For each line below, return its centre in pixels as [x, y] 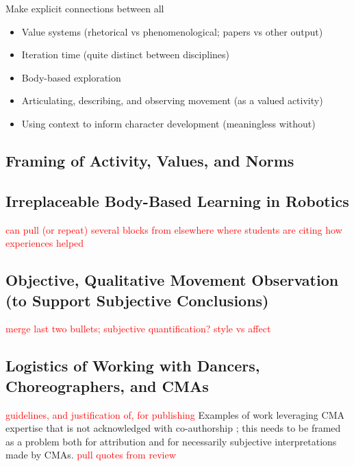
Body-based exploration [71, 77]
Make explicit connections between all [85, 8]
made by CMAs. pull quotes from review [91, 455]
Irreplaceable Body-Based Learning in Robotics [177, 200]
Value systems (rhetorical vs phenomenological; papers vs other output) [172, 31]
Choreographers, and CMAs [107, 385]
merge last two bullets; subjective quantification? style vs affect [138, 329]
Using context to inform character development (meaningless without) [168, 123]
